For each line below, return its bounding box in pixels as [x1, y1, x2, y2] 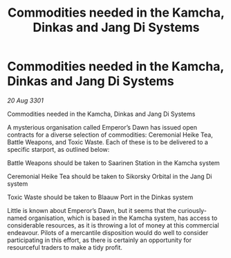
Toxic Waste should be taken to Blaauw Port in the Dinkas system [7, 193, 194, 201]
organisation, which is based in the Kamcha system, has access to [28, 214, 218, 222]
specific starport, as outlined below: [7, 145, 110, 153]
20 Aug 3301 [7, 96, 44, 105]
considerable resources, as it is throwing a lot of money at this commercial [7, 221, 219, 230]
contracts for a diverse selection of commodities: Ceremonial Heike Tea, [7, 130, 213, 139]
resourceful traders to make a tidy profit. [7, 243, 123, 251]
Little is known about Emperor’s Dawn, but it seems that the [7, 206, 176, 214]
